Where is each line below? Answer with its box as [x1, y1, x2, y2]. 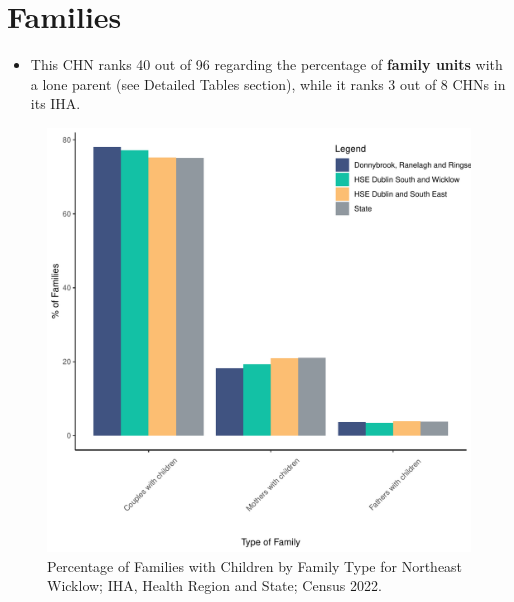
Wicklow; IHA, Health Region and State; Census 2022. [47, 575, 382, 596]
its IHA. [30, 93, 81, 114]
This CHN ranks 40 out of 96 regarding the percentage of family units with [30, 54, 503, 75]
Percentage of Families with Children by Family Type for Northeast [47, 555, 463, 576]
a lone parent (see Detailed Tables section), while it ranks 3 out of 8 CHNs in [30, 73, 506, 94]
